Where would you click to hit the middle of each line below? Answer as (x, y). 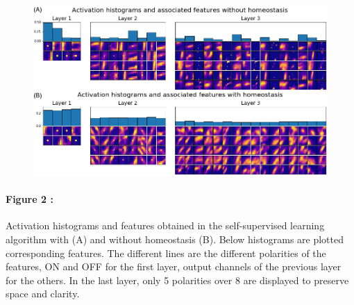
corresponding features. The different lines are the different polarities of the (166, 253)
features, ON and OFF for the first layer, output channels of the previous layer (174, 266)
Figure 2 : (29, 199)
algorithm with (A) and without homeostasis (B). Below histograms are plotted (175, 239)
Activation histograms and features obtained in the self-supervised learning (165, 225)
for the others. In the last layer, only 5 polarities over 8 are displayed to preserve (177, 280)
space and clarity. (43, 294)
